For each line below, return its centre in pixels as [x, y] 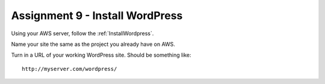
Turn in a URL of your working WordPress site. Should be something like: [101, 55]
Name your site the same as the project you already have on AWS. [93, 44]
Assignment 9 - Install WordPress [97, 15]
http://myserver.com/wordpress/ [70, 69]
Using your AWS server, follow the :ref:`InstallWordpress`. [82, 33]
